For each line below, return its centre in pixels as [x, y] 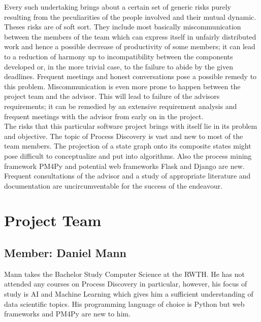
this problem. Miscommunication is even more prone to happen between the [122, 86]
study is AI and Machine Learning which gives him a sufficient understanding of [129, 294]
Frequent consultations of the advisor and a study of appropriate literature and [127, 176]
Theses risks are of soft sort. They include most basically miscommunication [123, 27]
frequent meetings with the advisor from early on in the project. [104, 116]
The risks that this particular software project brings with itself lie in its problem [131, 126]
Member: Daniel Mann [65, 253]
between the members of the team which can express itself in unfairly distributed [130, 36]
